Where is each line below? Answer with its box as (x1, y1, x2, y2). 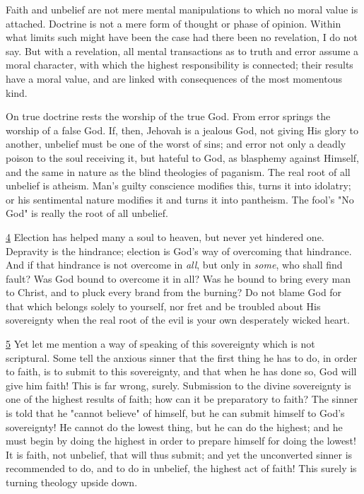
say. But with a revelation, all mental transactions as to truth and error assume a (6, 43, 359, 58)
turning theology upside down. (6, 475, 138, 489)
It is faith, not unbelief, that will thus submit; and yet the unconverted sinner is (6, 447, 353, 461)
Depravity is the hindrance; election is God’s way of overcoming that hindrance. (6, 243, 352, 258)
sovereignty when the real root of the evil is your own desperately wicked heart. (6, 312, 350, 327)
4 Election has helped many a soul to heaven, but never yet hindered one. (6, 229, 324, 244)
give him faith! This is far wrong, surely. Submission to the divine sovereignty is (6, 377, 351, 392)
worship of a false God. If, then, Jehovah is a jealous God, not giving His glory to (6, 122, 359, 137)
